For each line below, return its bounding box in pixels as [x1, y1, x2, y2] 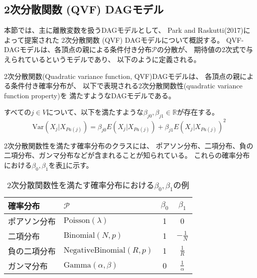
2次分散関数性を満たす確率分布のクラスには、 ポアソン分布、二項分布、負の [4, 140, 254, 150]
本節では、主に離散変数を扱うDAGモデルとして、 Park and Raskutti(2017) [4, 25, 244, 35]
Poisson [64, 216, 90, 224]
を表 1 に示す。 [48, 159, 93, 170]
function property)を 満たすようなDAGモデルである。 [4, 90, 175, 100]
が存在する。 [177, 107, 219, 117]
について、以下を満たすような [46, 107, 144, 117]
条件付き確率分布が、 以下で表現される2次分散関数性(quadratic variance [10, 80, 243, 91]
